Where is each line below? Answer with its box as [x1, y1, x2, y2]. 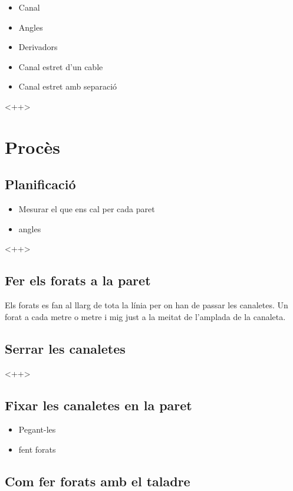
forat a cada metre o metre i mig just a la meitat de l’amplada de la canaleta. [5, 310, 286, 322]
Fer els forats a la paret [5, 271, 151, 289]
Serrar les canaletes [5, 339, 126, 357]
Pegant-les [18, 423, 56, 436]
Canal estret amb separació [18, 80, 117, 93]
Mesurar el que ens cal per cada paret [18, 203, 155, 215]
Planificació [5, 175, 76, 193]
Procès [5, 134, 61, 159]
